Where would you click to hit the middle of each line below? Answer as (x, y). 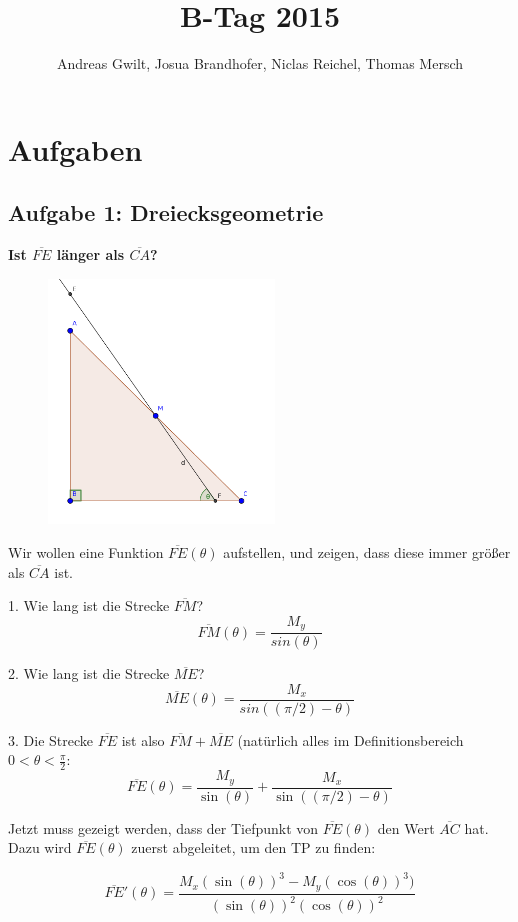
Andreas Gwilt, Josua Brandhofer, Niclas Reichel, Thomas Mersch (260, 63)
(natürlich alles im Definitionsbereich (350, 739)
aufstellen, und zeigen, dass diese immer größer (367, 551)
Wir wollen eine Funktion (86, 551)
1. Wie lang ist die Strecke (89, 605)
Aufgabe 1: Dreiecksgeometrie (166, 212)
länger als (90, 254)
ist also (143, 739)
